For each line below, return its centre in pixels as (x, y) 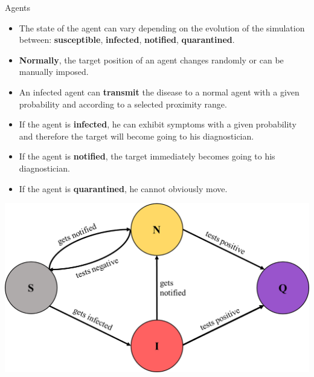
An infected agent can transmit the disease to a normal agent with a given (159, 92)
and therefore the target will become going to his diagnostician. (136, 136)
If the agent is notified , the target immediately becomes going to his (147, 156)
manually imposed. (54, 72)
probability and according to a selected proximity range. (123, 104)
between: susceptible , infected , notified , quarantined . (127, 40)
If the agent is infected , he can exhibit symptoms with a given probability (158, 124)
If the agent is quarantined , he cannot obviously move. (123, 188)
